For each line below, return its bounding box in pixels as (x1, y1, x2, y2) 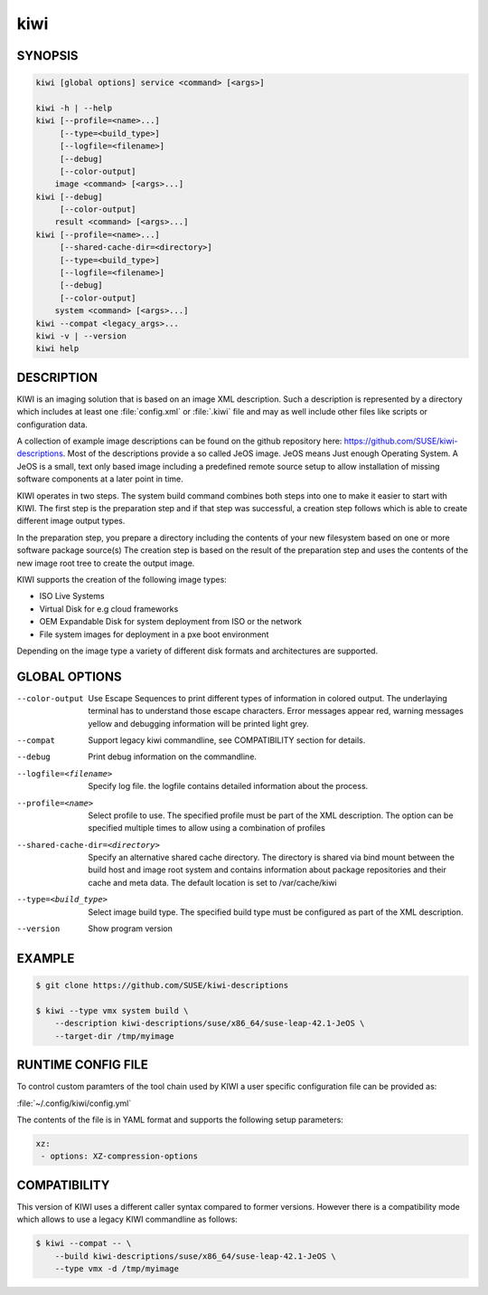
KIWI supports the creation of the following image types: (16, 574, 228, 585)
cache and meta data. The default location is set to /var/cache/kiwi (88, 877, 338, 888)
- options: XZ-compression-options (41, 1151, 199, 1162)
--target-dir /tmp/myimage (54, 1031, 175, 1041)
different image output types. (16, 516, 126, 527)
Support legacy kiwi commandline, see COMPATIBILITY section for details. (88, 734, 366, 746)
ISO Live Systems (39, 591, 105, 602)
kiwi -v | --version (35, 330, 127, 341)
